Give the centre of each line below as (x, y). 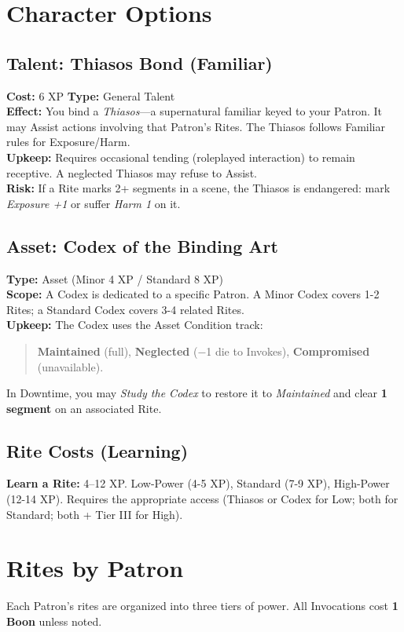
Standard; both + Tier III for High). (95, 514)
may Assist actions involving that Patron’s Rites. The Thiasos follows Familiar (196, 126)
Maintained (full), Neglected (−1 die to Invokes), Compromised (204, 351)
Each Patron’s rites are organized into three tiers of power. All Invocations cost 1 (202, 606)
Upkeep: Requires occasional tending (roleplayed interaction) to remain (181, 157)
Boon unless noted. (54, 621)
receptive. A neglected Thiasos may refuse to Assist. (132, 172)
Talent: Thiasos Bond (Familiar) (140, 62)
